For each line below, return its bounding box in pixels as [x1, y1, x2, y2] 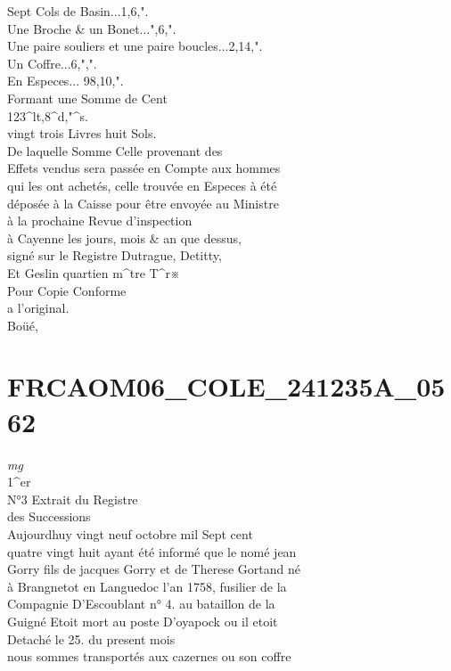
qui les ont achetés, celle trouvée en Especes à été [7, 176, 277, 194]
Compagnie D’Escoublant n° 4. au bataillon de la [7, 594, 275, 613]
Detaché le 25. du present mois [7, 629, 176, 648]
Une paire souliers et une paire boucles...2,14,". [7, 37, 263, 55]
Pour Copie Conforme [7, 281, 127, 299]
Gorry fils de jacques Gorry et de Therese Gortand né [7, 560, 300, 578]
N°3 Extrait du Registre [7, 489, 138, 508]
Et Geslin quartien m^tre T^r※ [7, 263, 180, 282]
